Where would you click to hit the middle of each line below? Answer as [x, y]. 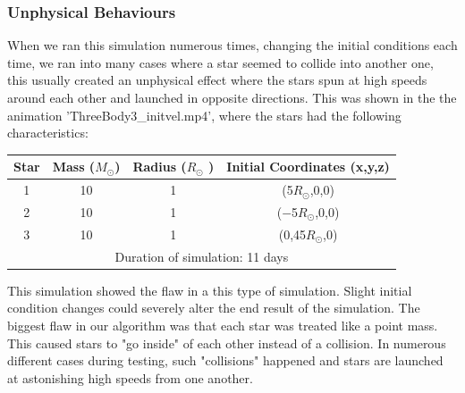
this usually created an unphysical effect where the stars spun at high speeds [217, 80]
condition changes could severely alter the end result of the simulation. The [214, 308]
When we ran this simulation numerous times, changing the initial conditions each [232, 45]
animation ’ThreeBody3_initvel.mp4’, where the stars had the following [204, 115]
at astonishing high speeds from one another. [130, 377]
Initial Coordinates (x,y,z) [308, 167]
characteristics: [48, 133]
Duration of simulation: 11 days [202, 256]
